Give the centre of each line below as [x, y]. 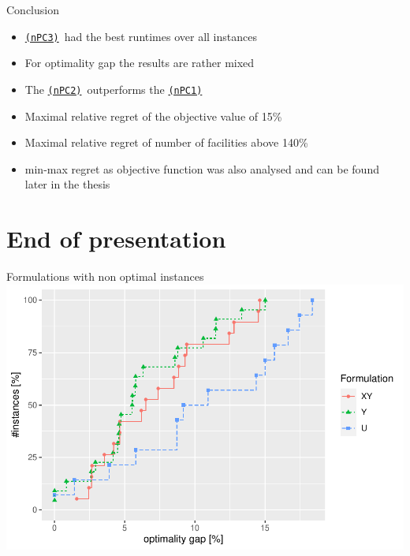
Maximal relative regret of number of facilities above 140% [166, 142]
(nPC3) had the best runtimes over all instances [141, 36]
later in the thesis [67, 184]
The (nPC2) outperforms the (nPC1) [114, 89]
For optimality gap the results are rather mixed [140, 63]
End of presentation [116, 239]
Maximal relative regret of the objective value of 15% [153, 116]
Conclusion [33, 9]
